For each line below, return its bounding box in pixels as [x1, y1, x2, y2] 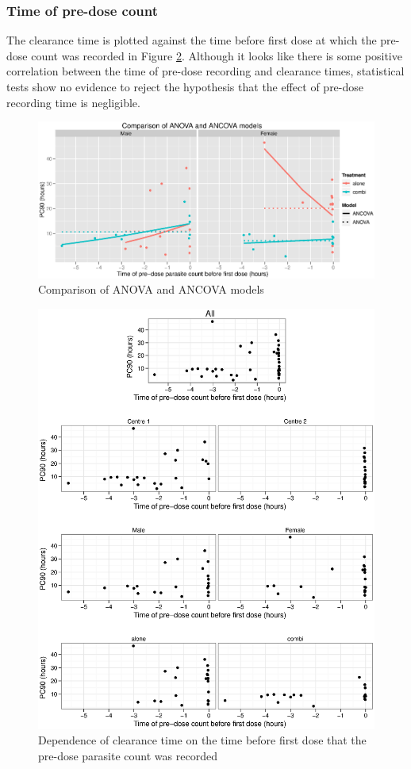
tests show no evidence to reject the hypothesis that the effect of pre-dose [6, 79, 364, 94]
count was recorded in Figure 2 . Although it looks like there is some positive [31, 47, 402, 63]
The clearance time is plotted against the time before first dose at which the [6, 32, 377, 48]
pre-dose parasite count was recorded [38, 747, 217, 763]
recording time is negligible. [6, 94, 140, 110]
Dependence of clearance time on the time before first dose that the [38, 732, 367, 748]
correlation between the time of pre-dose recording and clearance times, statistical [6, 63, 405, 79]
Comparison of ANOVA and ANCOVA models [38, 281, 264, 298]
